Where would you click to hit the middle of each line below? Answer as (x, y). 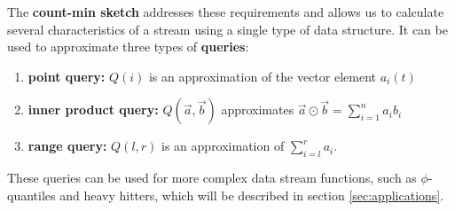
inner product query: (93, 109)
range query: (67, 146)
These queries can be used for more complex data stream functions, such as (212, 178)
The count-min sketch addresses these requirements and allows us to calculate (226, 12)
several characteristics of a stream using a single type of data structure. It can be (227, 29)
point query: (67, 76)
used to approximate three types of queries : (128, 47)
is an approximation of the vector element (263, 76)
